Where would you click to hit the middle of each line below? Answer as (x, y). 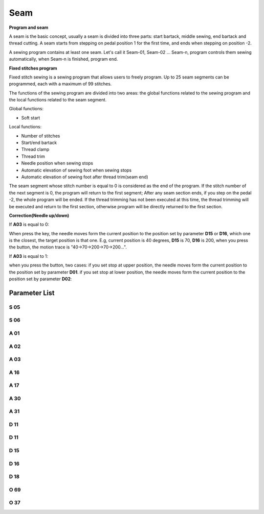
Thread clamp (35, 149)
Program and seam (29, 27)
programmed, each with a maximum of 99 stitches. (60, 84)
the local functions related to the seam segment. (58, 100)
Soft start (31, 118)
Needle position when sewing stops (57, 163)
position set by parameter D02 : (40, 279)
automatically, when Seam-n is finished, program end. (64, 59)
